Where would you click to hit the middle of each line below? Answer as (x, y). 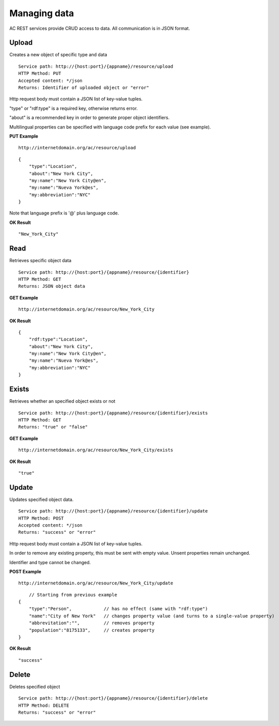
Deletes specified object (35, 687)
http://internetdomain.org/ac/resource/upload (77, 148)
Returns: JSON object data (52, 286)
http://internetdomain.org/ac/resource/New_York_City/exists (96, 450)
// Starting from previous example (73, 595)
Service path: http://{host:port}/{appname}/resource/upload (96, 66)
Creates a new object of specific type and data (58, 55)
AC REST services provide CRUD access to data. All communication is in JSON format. (99, 28)
